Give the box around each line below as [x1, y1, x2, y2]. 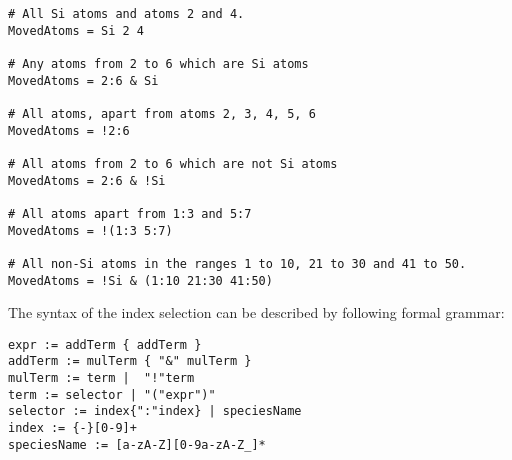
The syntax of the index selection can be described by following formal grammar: [8, 302, 505, 323]
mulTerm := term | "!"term [8, 371, 195, 386]
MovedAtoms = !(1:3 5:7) [8, 223, 173, 238]
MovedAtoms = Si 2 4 [8, 23, 145, 38]
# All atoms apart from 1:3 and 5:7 [8, 206, 252, 221]
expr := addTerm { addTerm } [8, 337, 202, 352]
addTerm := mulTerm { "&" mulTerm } [8, 354, 252, 369]
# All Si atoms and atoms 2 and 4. [8, 7, 245, 21]
